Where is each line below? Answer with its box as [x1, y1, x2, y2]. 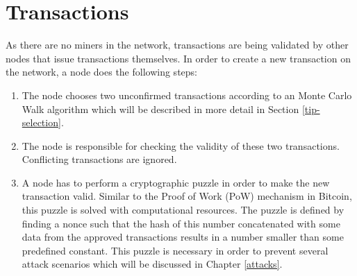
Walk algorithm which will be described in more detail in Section [22, 101, 299, 116]
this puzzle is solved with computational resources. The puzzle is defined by [22, 202, 344, 217]
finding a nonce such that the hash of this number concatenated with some [22, 216, 340, 230]
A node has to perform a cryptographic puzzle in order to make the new [22, 175, 330, 189]
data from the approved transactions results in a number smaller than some [22, 230, 344, 244]
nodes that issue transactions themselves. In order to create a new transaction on [6, 51, 351, 65]
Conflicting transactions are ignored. [22, 152, 177, 166]
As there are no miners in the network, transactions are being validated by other [6, 37, 349, 52]
